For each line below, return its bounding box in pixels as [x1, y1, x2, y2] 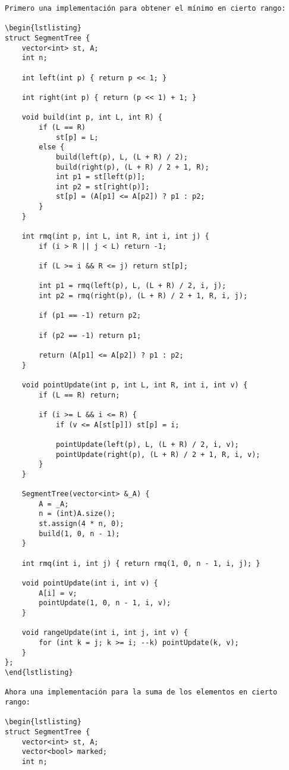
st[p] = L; [55, 133, 99, 142]
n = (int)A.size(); [39, 509, 116, 518]
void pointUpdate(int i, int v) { [21, 579, 158, 588]
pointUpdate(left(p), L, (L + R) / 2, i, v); [55, 440, 239, 449]
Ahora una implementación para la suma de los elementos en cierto [5, 688, 278, 697]
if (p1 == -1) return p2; [39, 311, 142, 320]
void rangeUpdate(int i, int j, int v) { [21, 628, 188, 637]
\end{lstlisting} [5, 668, 73, 677]
